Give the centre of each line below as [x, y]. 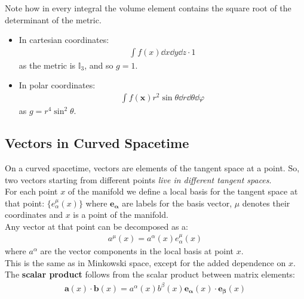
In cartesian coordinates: [64, 40]
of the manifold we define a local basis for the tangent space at [183, 191]
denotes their [266, 203]
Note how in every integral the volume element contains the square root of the [148, 8]
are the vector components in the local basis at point [137, 251]
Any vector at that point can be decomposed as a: [97, 226]
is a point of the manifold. [121, 215]
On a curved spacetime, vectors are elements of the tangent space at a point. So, [152, 167]
